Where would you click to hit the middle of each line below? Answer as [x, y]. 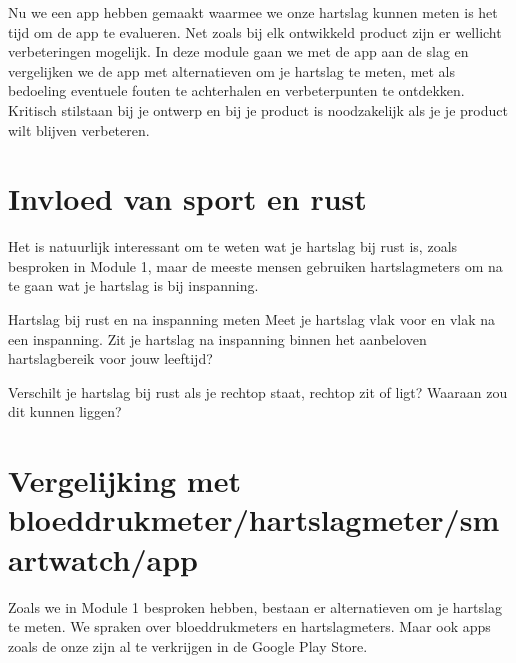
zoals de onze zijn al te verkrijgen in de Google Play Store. [188, 645]
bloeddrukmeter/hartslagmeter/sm [254, 519]
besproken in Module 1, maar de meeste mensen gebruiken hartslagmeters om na [255, 265]
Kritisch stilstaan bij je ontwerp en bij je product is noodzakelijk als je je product [258, 109]
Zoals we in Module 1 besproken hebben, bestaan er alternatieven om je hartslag [255, 606]
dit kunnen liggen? [65, 411]
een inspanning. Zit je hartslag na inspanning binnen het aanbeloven [217, 338]
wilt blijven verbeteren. [79, 129]
